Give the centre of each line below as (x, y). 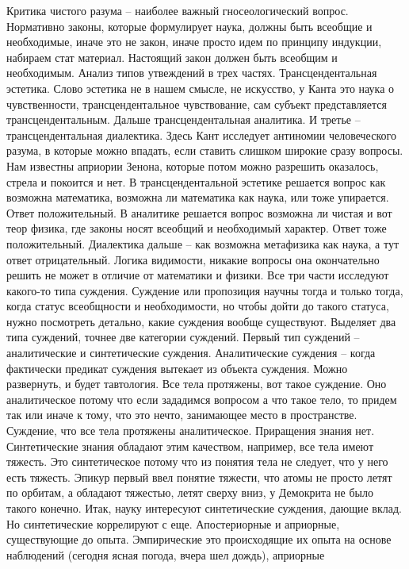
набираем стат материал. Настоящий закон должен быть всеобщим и (172, 57)
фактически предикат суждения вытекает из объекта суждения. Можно (177, 368)
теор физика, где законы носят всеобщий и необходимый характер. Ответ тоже (197, 228)
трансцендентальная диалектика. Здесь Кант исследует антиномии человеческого (201, 135)
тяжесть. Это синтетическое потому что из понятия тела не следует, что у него (197, 461)
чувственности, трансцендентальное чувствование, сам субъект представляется (197, 104)
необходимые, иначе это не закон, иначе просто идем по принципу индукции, (194, 42)
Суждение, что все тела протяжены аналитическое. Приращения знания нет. (191, 431)
